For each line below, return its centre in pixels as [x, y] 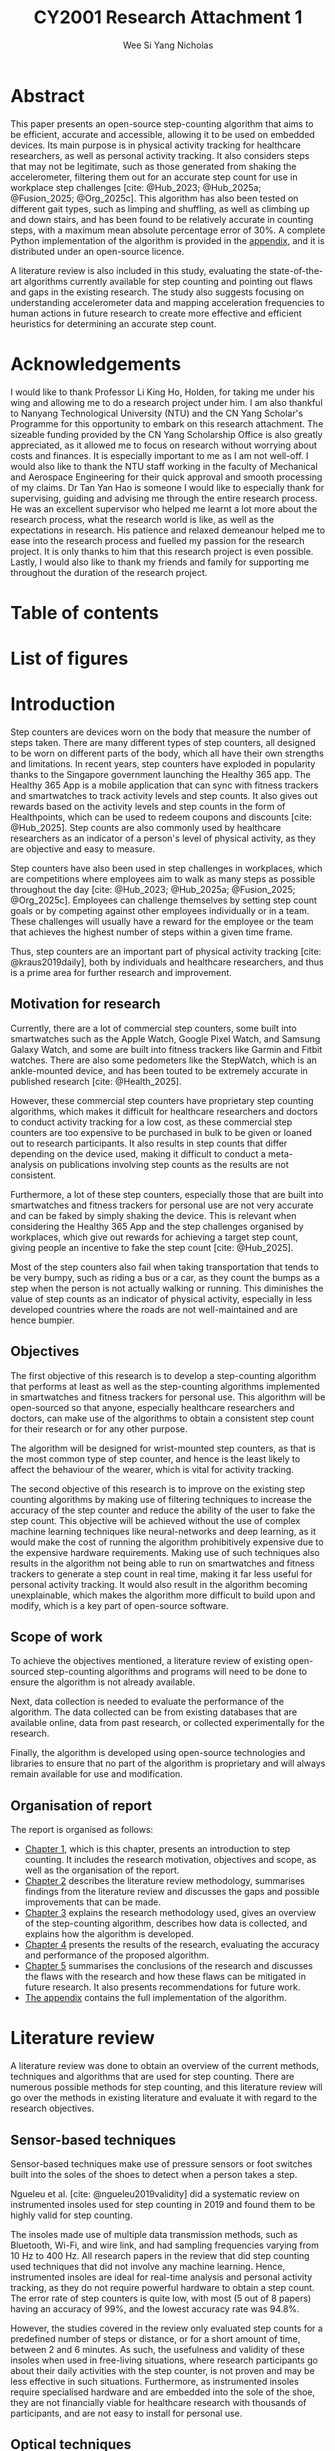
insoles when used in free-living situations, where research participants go [164, 2360]
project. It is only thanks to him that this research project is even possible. [162, 551]
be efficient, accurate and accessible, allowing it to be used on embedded [162, 134]
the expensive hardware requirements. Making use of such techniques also [165, 1552]
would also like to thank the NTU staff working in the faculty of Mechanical [164, 466]
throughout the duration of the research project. [109, 572]
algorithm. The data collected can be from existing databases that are [154, 1712]
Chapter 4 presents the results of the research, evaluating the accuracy [172, 1945]
